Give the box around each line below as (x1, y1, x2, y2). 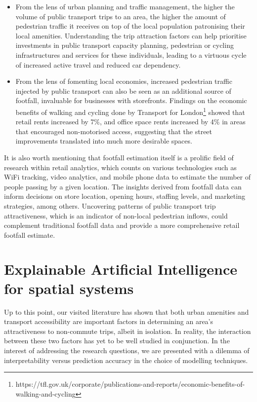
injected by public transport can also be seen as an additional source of (15, 85, 231, 96)
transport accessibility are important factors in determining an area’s (4, 316, 214, 327)
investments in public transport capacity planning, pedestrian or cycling (15, 40, 234, 50)
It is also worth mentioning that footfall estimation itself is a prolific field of (4, 152, 234, 162)
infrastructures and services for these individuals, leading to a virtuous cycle (15, 49, 247, 60)
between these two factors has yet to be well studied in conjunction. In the (4, 335, 230, 346)
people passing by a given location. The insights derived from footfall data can (4, 181, 242, 191)
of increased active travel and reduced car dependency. (15, 59, 181, 70)
